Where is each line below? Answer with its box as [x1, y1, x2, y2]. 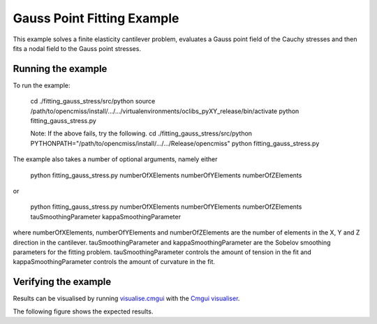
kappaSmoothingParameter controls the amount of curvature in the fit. [13, 258, 216, 266]
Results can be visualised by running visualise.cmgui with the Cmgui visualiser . [13, 294, 240, 303]
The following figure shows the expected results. [13, 307, 154, 316]
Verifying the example [13, 276, 112, 288]
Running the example [13, 63, 108, 75]
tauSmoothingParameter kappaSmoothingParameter [30, 212, 182, 221]
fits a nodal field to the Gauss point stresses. [13, 44, 141, 52]
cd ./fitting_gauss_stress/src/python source [30, 97, 156, 105]
